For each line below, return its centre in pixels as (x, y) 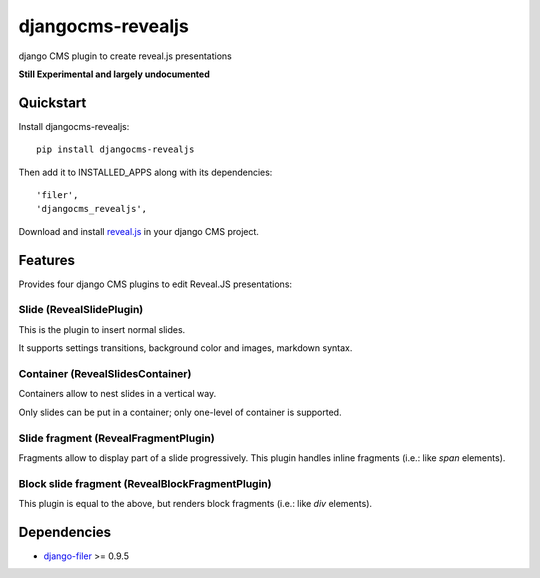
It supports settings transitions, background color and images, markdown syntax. (185, 348)
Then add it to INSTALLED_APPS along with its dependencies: (145, 172)
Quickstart (52, 102)
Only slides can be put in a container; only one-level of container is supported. (180, 412)
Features (46, 260)
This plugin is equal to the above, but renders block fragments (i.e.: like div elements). (195, 504)
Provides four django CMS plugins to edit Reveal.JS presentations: (155, 284)
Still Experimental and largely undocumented (114, 74)
